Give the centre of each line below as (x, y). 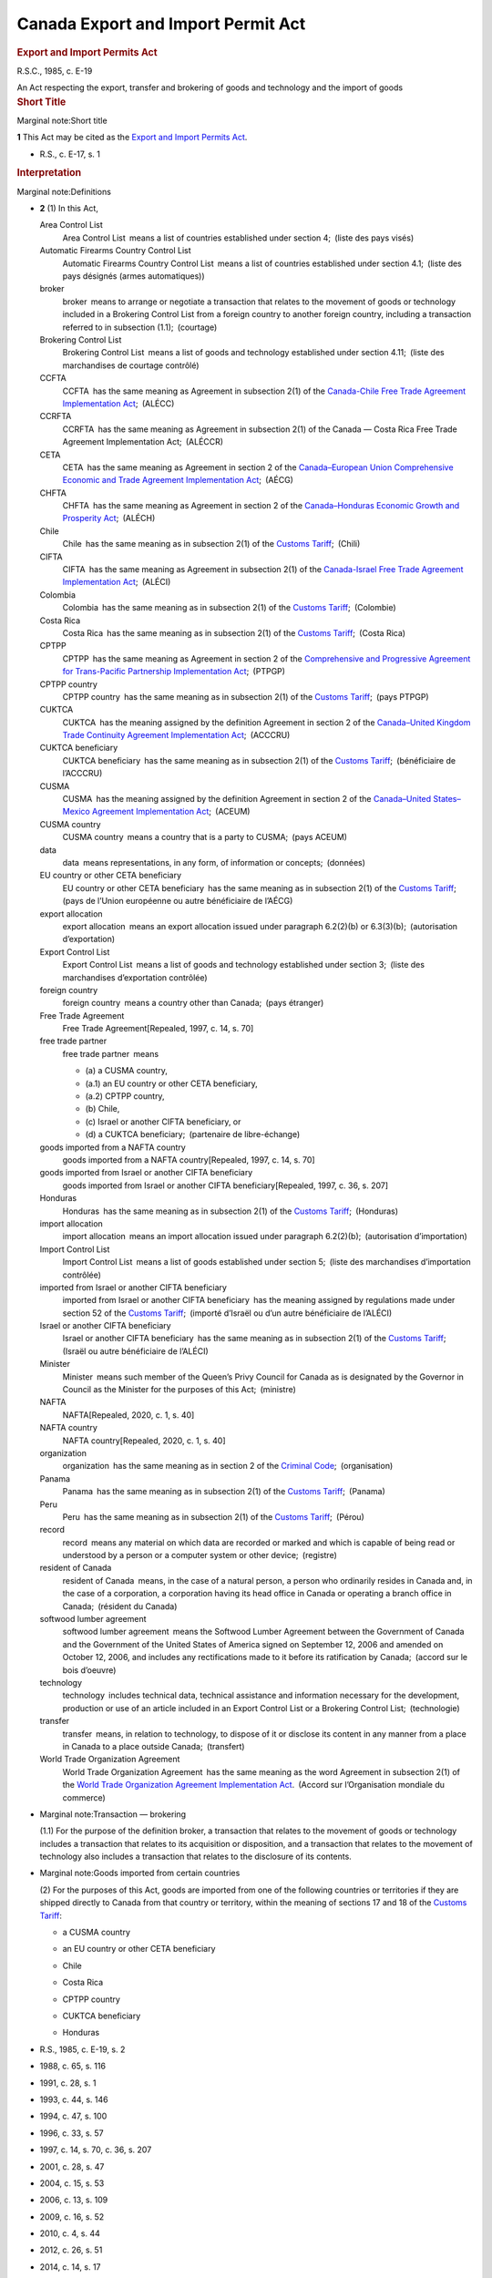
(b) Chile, (102, 1109)
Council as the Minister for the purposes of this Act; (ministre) (179, 1390)
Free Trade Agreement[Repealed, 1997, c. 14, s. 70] (158, 1029)
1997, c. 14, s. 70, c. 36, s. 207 (96, 2150)
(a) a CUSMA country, (126, 1071)
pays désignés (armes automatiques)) (133, 276)
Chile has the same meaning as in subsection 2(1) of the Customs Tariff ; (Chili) (211, 544)
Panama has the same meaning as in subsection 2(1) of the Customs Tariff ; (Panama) (224, 1492)
